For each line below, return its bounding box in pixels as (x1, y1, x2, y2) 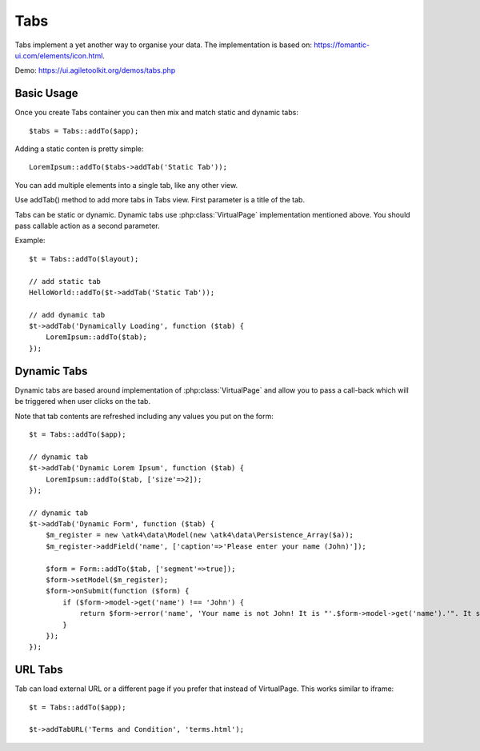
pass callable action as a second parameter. (14, 221, 160, 230)
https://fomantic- (313, 40, 370, 50)
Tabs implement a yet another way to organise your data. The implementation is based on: (14, 40, 312, 50)
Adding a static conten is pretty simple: (14, 144, 144, 154)
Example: (14, 236, 46, 246)
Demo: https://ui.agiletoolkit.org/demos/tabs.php (14, 66, 176, 75)
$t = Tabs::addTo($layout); (29, 254, 139, 263)
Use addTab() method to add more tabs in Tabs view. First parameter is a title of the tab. (14, 195, 306, 205)
